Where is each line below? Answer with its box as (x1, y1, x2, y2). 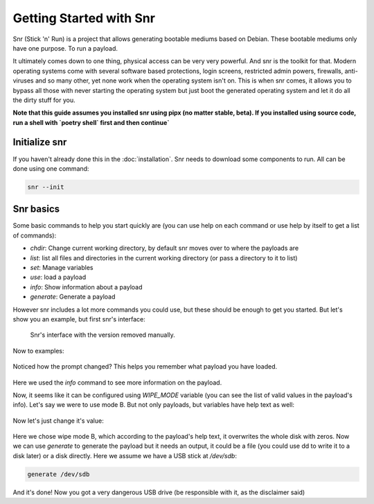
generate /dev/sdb (27, 470, 90, 478)
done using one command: (12, 164, 89, 173)
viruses (12, 76, 34, 85)
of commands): (12, 231, 57, 240)
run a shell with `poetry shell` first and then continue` (12, 118, 170, 126)
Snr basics (12, 203, 60, 215)
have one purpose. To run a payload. (12, 44, 118, 52)
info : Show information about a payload (30, 283, 143, 291)
